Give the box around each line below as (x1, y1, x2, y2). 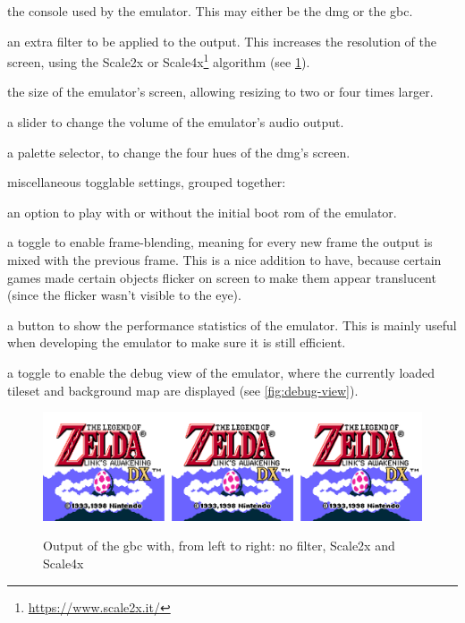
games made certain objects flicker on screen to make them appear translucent (7, 268, 436, 286)
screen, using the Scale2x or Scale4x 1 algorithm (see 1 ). (7, 50, 310, 71)
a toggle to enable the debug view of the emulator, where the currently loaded (7, 363, 435, 381)
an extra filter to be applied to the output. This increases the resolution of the (7, 31, 436, 50)
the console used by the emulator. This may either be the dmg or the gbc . (7, 2, 413, 20)
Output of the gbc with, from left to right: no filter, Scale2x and (43, 536, 395, 555)
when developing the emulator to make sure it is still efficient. (7, 333, 346, 352)
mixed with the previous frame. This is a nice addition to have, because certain (7, 251, 442, 269)
